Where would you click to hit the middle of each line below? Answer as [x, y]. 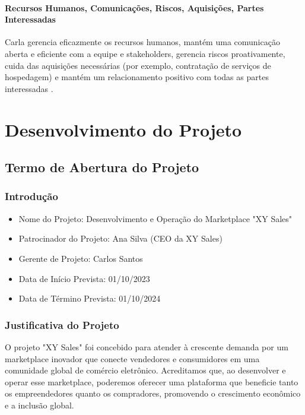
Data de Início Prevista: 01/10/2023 [84, 278]
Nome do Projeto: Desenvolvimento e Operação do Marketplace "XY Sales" [155, 218]
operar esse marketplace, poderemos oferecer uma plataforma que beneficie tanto [152, 381]
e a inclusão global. [39, 405]
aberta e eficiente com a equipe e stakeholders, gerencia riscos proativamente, [145, 53]
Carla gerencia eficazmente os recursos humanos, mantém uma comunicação [142, 42]
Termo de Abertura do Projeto [102, 167]
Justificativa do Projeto [62, 324]
